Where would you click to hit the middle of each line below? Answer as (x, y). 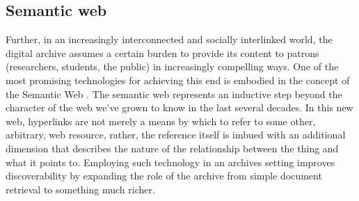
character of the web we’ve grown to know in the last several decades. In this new (179, 107)
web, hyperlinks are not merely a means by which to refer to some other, (161, 121)
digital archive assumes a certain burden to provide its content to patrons (162, 53)
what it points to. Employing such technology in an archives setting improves (170, 162)
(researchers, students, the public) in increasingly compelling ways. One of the (172, 66)
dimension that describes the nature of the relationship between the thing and (172, 148)
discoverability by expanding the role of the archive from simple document (164, 176)
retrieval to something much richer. (80, 189)
